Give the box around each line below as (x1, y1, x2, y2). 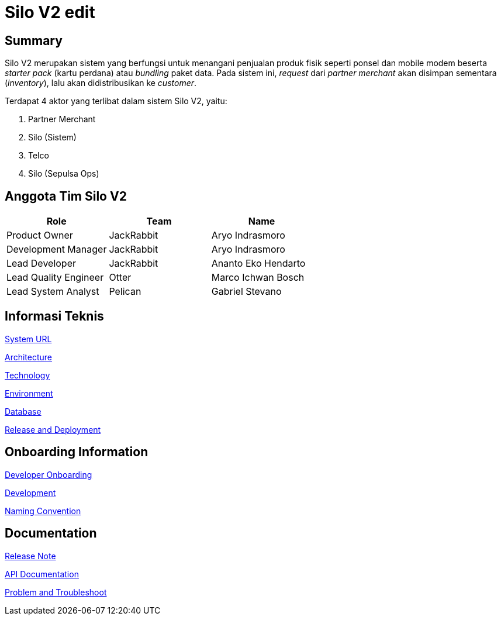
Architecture (5, 352, 53, 362)
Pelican (109, 285, 141, 298)
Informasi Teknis (5, 309, 104, 324)
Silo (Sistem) (28, 132, 77, 143)
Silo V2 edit (5, 2, 95, 22)
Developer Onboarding (5, 469, 92, 480)
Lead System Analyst (6, 285, 99, 298)
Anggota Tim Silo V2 (5, 188, 127, 204)
